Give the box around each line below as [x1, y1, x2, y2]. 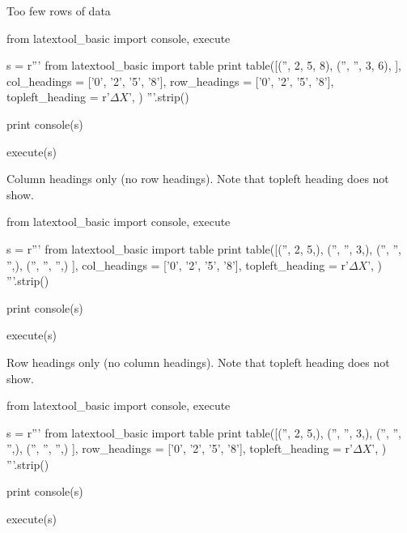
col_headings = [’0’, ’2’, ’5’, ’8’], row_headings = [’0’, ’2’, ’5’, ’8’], [6, 72, 334, 89]
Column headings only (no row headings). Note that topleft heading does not [6, 170, 389, 187]
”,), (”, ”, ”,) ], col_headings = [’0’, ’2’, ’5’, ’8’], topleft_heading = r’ [6, 256, 349, 273]
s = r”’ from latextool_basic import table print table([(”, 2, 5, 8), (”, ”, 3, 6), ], [6, 57, 401, 74]
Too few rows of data [6, 2, 111, 19]
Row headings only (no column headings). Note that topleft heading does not [6, 353, 390, 370]
